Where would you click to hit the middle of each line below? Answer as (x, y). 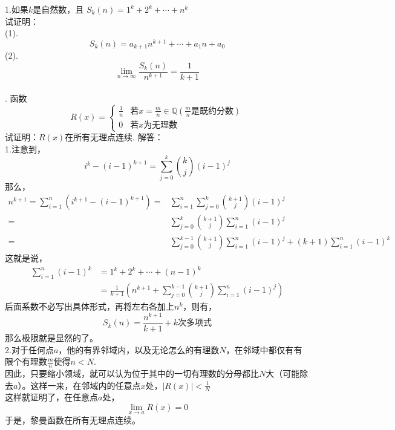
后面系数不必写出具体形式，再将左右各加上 (90, 306)
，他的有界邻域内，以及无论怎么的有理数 (139, 349)
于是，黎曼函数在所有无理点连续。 (73, 420)
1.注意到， (25, 148)
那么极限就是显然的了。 (51, 337)
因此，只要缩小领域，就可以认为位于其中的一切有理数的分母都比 (132, 373)
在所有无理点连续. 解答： (114, 137)
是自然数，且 (58, 9)
